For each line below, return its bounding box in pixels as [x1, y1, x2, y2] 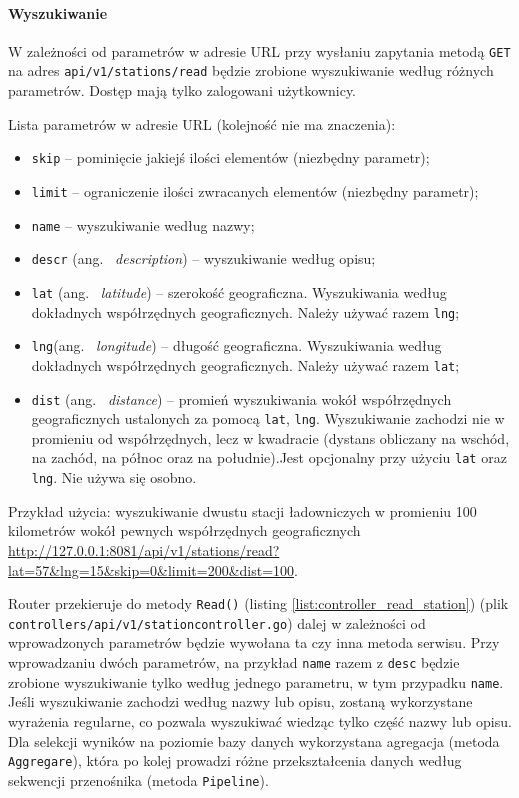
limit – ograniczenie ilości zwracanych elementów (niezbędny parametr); [31, 180, 479, 201]
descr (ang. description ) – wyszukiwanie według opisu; [31, 248, 376, 269]
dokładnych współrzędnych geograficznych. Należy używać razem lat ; [31, 354, 460, 375]
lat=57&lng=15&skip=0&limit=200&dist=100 [8, 559, 295, 580]
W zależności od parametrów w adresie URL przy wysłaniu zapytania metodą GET [8, 40, 511, 61]
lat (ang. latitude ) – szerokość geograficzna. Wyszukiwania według [31, 281, 447, 302]
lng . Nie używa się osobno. [31, 467, 197, 488]
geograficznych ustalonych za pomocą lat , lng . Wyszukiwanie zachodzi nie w [31, 408, 505, 429]
